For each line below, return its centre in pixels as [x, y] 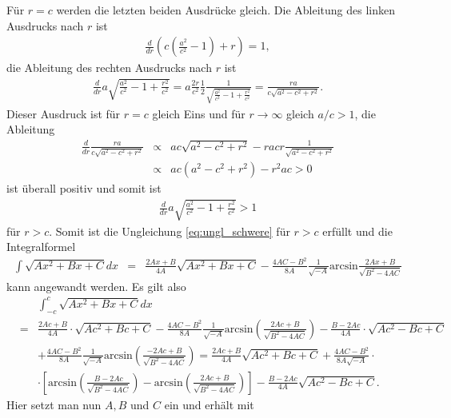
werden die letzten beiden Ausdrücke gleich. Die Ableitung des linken [226, 10]
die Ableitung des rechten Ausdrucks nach [109, 68]
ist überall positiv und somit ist [84, 188]
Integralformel [41, 247]
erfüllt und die [357, 231]
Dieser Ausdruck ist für [64, 113]
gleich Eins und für [199, 113]
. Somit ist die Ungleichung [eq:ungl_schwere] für [170, 231]
